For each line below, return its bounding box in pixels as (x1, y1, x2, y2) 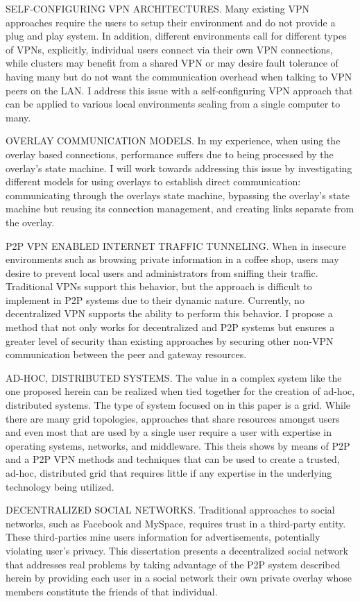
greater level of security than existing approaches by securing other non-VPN (6, 333, 334, 348)
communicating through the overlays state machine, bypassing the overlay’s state (6, 187, 350, 202)
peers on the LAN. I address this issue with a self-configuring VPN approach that (6, 83, 353, 97)
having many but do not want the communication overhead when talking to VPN (6, 69, 352, 83)
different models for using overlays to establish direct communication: (6, 174, 301, 189)
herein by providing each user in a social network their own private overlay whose (6, 570, 352, 585)
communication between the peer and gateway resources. (6, 347, 247, 362)
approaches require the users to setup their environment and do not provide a (6, 15, 336, 29)
